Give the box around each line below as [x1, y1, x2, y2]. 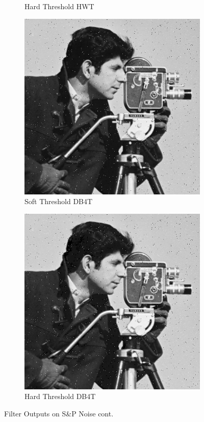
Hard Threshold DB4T [24, 391, 96, 402]
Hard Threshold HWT [24, 1, 94, 11]
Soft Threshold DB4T [24, 196, 93, 207]
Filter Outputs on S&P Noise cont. [4, 408, 114, 418]
